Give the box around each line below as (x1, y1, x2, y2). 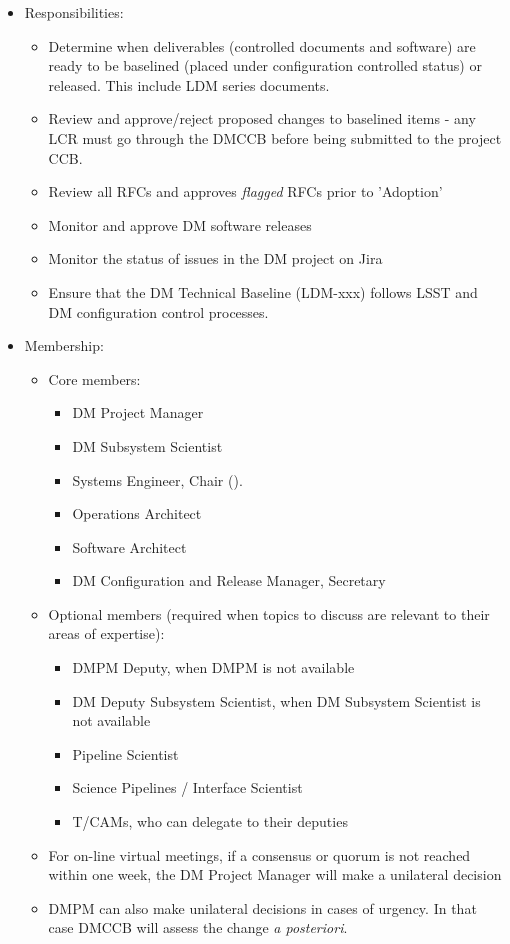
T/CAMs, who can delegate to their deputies (72, 811, 348, 832)
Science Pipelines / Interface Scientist (72, 777, 303, 798)
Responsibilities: (24, 2, 124, 22)
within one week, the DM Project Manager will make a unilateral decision (48, 864, 502, 885)
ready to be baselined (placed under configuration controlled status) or (48, 55, 482, 76)
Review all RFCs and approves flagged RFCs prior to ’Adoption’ (48, 181, 443, 202)
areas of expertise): (48, 623, 165, 644)
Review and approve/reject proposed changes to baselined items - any (48, 108, 476, 129)
